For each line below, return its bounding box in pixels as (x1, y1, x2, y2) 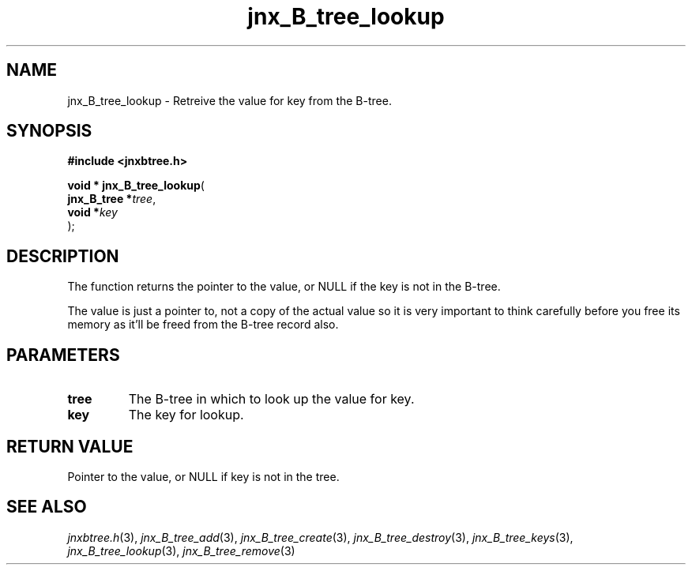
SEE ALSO (6, 497, 87, 517)
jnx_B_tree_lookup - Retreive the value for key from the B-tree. (67, 93, 392, 107)
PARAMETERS (6, 344, 120, 365)
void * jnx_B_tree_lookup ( (67, 178, 205, 193)
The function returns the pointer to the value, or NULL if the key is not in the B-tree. (67, 280, 501, 294)
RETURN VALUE (6, 436, 134, 456)
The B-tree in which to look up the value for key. (128, 391, 415, 408)
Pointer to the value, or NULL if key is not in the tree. (67, 469, 340, 483)
